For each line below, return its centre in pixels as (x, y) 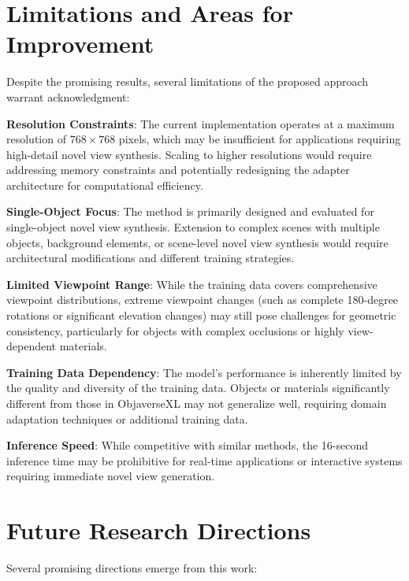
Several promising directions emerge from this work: (132, 568)
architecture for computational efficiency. (105, 185)
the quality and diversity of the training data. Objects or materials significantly (198, 388)
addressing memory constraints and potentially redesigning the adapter (178, 170)
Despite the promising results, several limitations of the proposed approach (188, 81)
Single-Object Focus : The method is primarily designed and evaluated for (190, 211)
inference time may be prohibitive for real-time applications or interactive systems (204, 460)
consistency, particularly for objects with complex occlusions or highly (175, 330)
